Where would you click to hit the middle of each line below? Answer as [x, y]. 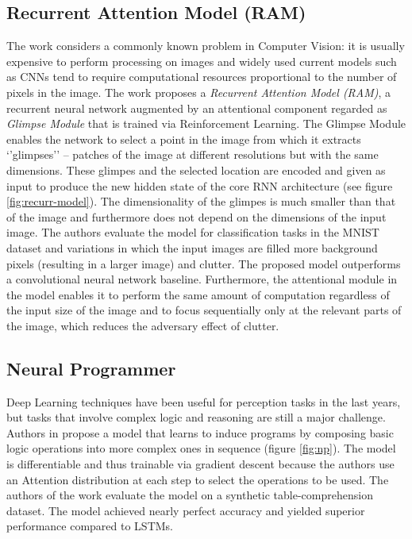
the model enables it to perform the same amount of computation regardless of [198, 294]
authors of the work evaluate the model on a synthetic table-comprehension [190, 495]
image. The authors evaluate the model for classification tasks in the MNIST [193, 232]
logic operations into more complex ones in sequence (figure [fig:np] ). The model [201, 448]
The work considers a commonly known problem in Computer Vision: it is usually [206, 46]
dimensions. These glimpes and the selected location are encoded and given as [196, 169]
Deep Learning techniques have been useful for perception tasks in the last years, [204, 401]
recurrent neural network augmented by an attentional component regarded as [197, 108]
